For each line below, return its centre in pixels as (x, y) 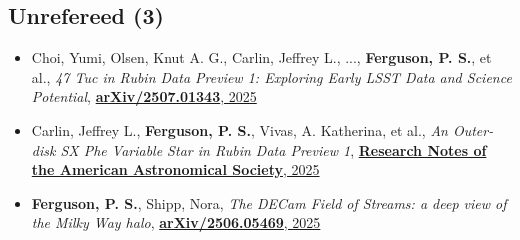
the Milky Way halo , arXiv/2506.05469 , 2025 (176, 222)
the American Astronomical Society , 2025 (175, 169)
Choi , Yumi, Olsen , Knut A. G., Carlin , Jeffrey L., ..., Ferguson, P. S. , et (261, 57)
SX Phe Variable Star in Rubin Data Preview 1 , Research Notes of (273, 149)
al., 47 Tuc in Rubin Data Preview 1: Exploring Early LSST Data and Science (271, 76)
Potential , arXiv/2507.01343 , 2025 (144, 96)
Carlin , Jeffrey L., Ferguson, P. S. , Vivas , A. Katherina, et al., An (239, 129)
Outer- (473, 129)
